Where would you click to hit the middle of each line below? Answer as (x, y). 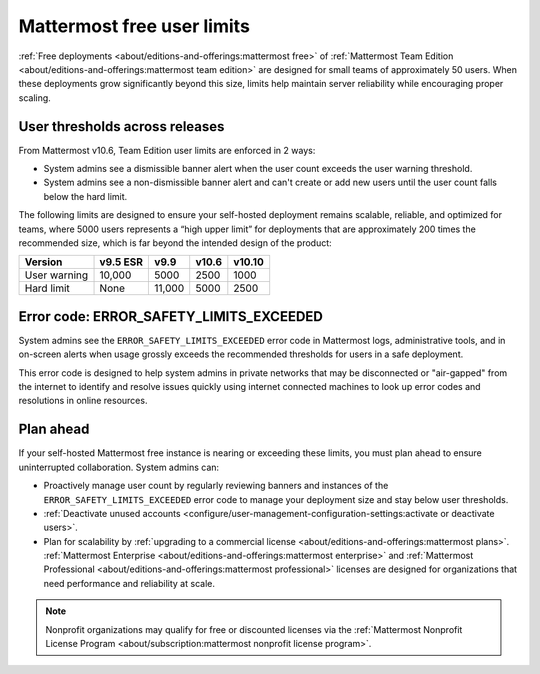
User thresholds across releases (121, 126)
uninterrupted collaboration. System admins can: (119, 467)
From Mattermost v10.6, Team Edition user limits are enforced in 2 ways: (167, 150)
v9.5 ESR (121, 262)
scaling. (35, 97)
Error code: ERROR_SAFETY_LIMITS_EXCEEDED (171, 316)
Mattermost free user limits (134, 26)
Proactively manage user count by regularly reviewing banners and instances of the (216, 486)
